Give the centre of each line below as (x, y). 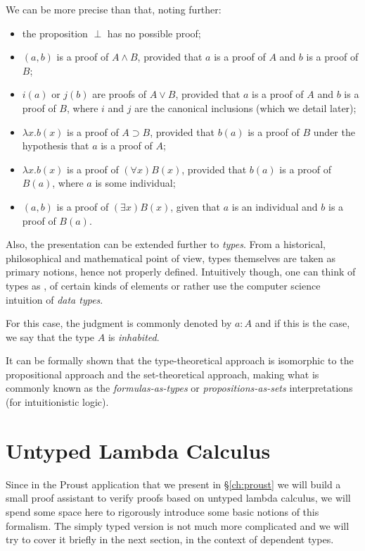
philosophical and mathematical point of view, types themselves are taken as (171, 258)
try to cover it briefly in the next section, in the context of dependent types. (170, 539)
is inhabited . (134, 336)
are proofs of (120, 94)
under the (334, 131)
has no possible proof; (154, 33)
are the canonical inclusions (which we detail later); (245, 107)
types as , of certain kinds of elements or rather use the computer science (163, 285)
